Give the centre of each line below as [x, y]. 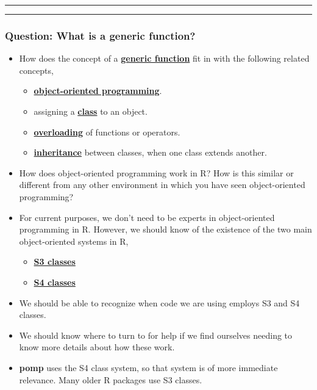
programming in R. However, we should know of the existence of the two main [166, 229]
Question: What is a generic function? [100, 35]
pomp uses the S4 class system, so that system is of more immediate [148, 367]
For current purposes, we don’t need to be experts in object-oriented [147, 217]
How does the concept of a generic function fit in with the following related [164, 58]
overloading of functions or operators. [107, 132]
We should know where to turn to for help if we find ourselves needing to [156, 335]
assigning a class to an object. [91, 111]
